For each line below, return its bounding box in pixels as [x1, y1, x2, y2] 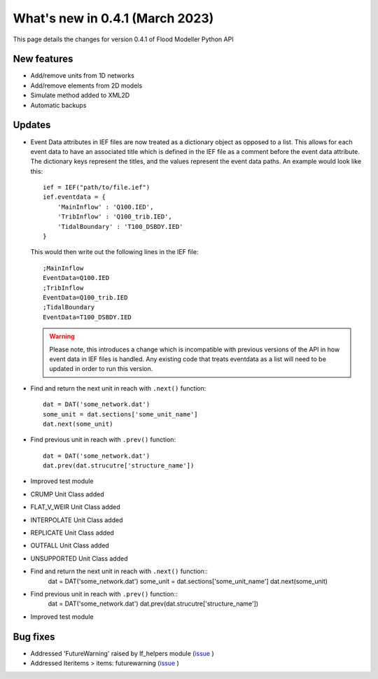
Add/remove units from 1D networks [30, 71, 134, 80]
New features [13, 53, 73, 65]
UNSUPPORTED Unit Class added [30, 554, 128, 563]
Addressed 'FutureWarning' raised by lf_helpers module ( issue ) [30, 649, 215, 657]
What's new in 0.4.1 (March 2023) [13, 10, 214, 26]
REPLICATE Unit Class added [30, 528, 115, 537]
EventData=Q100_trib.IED [43, 294, 128, 301]
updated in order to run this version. [49, 365, 153, 373]
